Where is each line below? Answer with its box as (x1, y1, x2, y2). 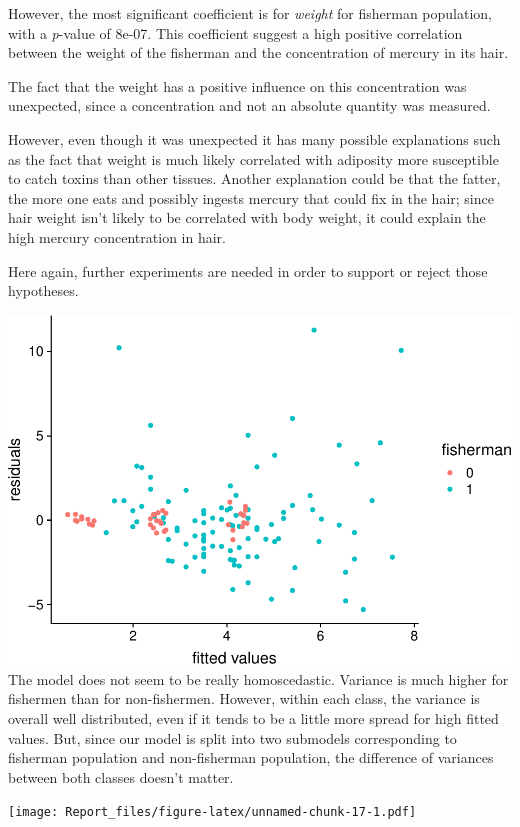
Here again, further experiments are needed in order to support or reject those (8, 260, 488, 281)
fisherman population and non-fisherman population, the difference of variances (8, 747, 494, 768)
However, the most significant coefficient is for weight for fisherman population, (8, 3, 493, 23)
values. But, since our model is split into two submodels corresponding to (8, 727, 457, 748)
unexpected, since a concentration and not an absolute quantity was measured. (8, 95, 491, 116)
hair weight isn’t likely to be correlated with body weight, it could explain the (8, 207, 486, 228)
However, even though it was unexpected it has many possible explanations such (8, 128, 501, 149)
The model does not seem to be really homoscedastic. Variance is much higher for (8, 668, 509, 689)
